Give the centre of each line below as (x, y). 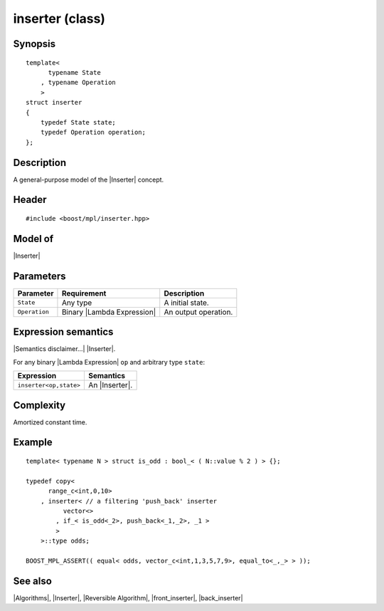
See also (33, 581)
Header (30, 200)
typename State (74, 72)
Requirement (84, 293)
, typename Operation (78, 83)
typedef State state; (78, 122)
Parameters (39, 276)
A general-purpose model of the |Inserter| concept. (89, 179)
